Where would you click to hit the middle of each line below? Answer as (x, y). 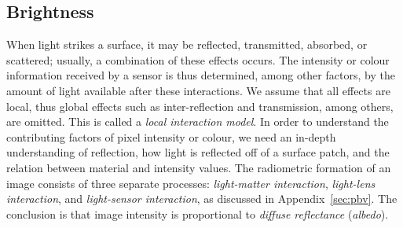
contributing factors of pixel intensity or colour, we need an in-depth (171, 136)
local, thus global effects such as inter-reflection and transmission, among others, (200, 106)
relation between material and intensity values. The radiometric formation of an (199, 167)
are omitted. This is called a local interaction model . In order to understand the (198, 121)
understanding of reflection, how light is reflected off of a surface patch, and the (198, 152)
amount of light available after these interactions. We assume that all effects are (198, 90)
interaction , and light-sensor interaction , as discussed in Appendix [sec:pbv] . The (202, 199)
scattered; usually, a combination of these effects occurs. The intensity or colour (198, 59)
